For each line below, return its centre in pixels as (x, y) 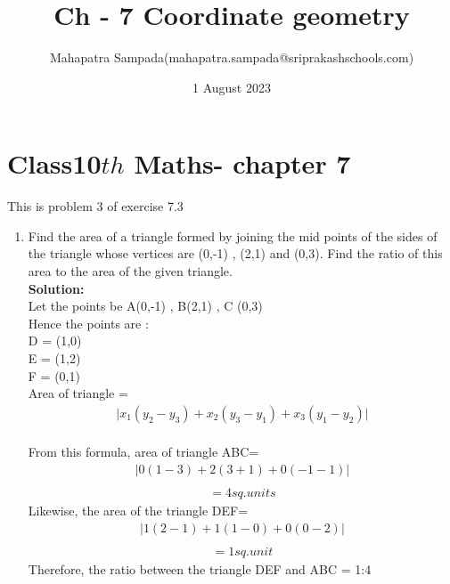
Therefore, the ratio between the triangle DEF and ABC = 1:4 (200, 568)
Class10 (54, 163)
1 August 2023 (232, 87)
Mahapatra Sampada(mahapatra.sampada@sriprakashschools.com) (232, 57)
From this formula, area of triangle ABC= (143, 452)
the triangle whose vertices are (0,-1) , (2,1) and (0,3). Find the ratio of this (235, 253)
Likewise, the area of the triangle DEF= (138, 511)
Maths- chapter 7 (242, 163)
